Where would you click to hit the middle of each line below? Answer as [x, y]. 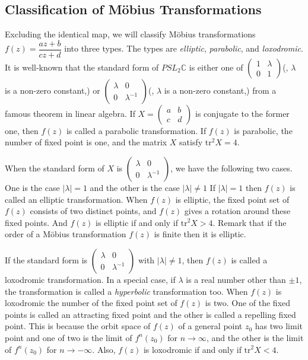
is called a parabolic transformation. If [136, 130]
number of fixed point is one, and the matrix [86, 142]
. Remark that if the [250, 222]
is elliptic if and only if [137, 222]
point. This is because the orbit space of [78, 326]
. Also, [104, 349]
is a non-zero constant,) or [53, 90]
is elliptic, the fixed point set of [232, 199]
